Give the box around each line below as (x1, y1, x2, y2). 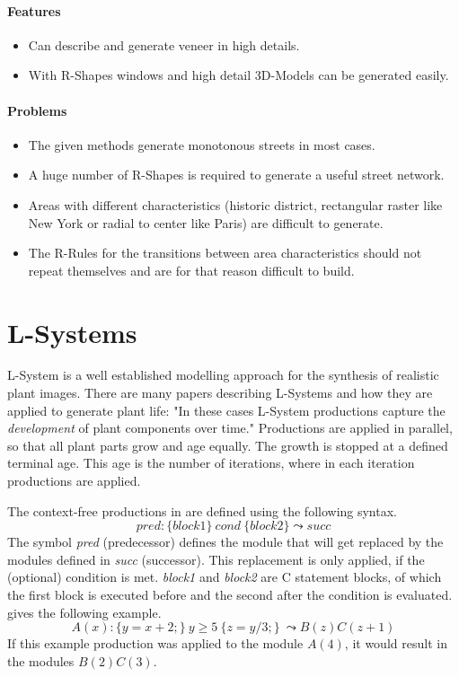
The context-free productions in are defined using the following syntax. (7, 501, 397, 520)
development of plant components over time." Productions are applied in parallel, (7, 418, 453, 437)
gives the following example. (7, 602, 162, 621)
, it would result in (344, 634, 447, 653)
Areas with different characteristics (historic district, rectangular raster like (28, 195, 443, 214)
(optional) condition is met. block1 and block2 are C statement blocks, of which (7, 567, 442, 586)
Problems (7, 101, 67, 119)
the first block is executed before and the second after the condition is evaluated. (7, 585, 453, 603)
